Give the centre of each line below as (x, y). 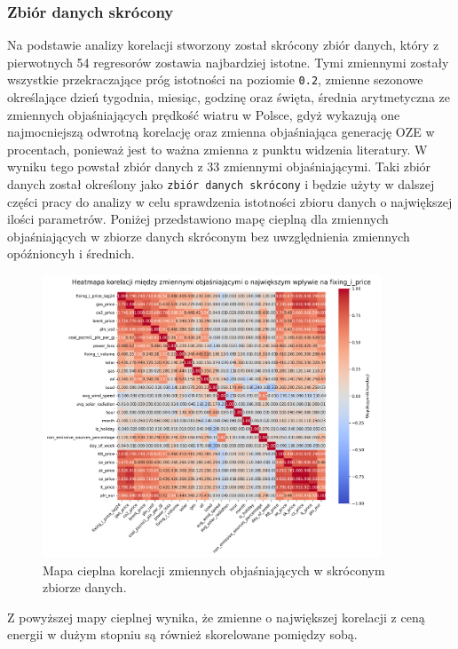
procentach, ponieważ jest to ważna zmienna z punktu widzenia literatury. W (217, 149)
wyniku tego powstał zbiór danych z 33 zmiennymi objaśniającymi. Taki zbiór (219, 166)
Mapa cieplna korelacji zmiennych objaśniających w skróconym (214, 570)
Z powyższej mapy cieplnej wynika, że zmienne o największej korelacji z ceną (216, 617)
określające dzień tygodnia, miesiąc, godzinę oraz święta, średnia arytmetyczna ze (229, 97)
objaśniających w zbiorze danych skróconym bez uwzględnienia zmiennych (209, 236)
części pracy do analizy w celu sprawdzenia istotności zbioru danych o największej (230, 201)
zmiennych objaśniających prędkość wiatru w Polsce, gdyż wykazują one (204, 114)
